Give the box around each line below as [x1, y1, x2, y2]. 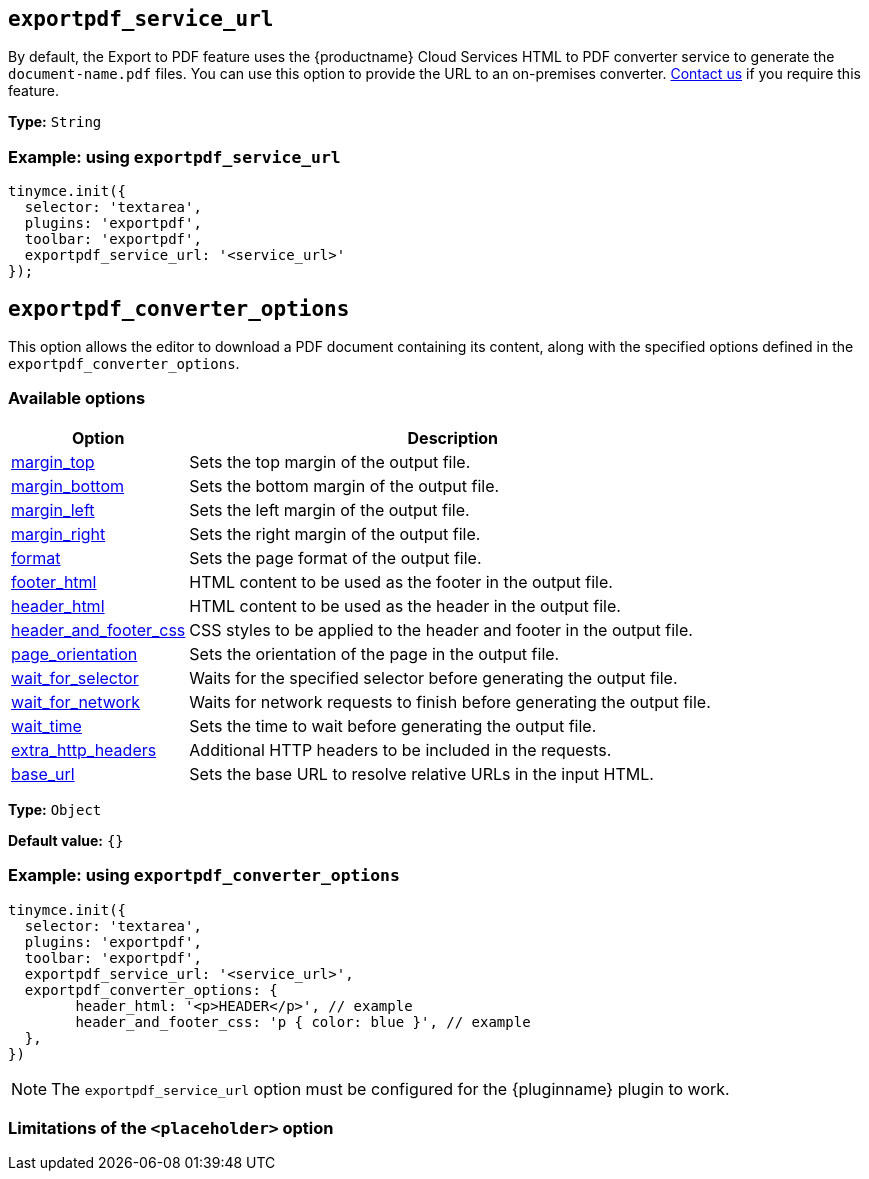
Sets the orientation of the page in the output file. [189, 643, 560, 664]
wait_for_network [11, 691, 141, 712]
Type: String [8, 113, 102, 131]
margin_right [11, 523, 106, 544]
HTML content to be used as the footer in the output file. [189, 571, 613, 592]
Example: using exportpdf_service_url [8, 146, 341, 167]
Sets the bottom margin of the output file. [189, 475, 500, 496]
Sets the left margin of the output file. [189, 499, 470, 520]
